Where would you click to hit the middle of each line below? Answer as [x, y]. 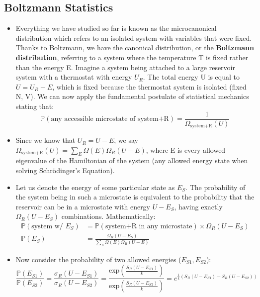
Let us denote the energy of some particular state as [95, 187]
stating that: [35, 106]
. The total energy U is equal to [191, 77]
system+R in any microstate [149, 227]
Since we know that [45, 140]
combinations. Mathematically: [108, 216]
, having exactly [198, 206]
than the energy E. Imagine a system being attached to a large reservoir [125, 67]
